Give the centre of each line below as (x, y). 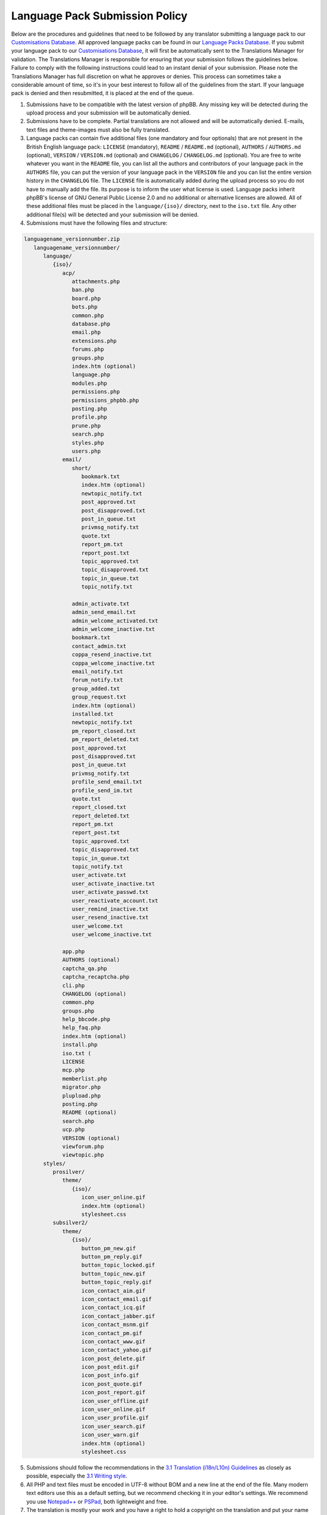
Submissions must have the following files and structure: (97, 223)
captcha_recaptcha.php (96, 977)
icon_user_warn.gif (110, 1435)
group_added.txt (96, 688)
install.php (80, 1045)
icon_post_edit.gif (110, 1367)
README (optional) (90, 1113)
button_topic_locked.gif (118, 1265)
